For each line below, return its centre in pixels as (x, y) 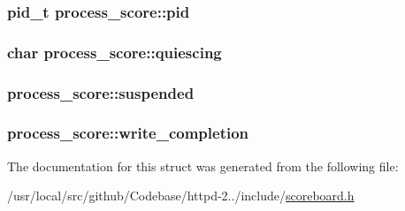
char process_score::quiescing (115, 52)
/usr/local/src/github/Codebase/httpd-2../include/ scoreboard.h (181, 196)
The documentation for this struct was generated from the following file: (203, 166)
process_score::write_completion (128, 133)
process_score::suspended (101, 92)
